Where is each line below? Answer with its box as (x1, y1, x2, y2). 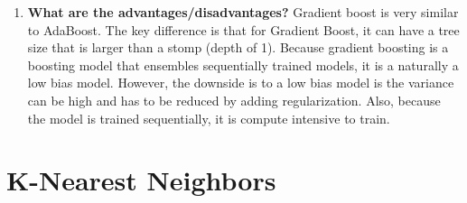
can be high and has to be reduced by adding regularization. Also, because (27, 90, 441, 109)
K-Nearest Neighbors (6, 161, 276, 198)
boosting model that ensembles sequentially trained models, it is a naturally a (27, 55, 459, 74)
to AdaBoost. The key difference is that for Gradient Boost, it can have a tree (27, 20, 460, 39)
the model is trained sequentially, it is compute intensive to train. (27, 108, 390, 127)
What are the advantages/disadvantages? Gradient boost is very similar (27, 3, 459, 21)
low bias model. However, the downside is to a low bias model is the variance (27, 73, 454, 92)
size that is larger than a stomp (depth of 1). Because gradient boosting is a (27, 38, 449, 57)
